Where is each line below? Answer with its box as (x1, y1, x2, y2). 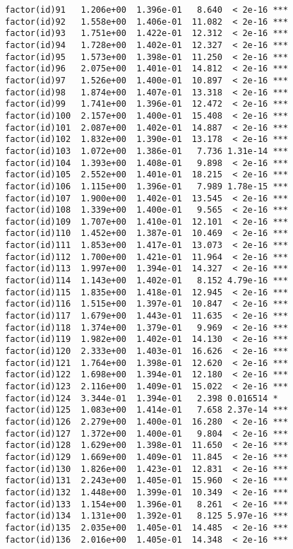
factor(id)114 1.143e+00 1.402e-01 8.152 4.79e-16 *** (5, 276, 288, 286)
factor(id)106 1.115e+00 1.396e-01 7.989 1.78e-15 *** (5, 181, 288, 191)
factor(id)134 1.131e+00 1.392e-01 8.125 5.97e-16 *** (5, 511, 288, 521)
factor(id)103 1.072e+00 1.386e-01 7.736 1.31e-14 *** (5, 146, 288, 156)
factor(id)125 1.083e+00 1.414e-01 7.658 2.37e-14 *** (5, 405, 288, 415)
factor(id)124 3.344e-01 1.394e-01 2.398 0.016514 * (5, 393, 278, 403)
